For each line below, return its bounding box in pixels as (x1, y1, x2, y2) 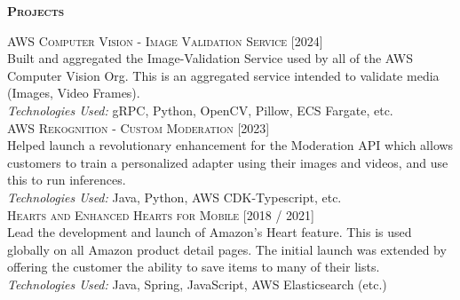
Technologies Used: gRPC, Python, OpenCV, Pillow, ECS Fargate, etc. (7, 100, 393, 119)
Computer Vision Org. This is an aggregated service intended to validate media (7, 66, 440, 84)
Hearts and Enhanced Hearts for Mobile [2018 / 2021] (7, 205, 314, 224)
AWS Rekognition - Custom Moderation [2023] (7, 118, 270, 137)
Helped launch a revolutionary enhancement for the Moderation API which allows (7, 136, 454, 154)
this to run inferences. (7, 170, 126, 189)
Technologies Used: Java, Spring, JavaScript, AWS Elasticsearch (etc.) (7, 274, 387, 293)
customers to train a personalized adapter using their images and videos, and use (7, 153, 448, 171)
